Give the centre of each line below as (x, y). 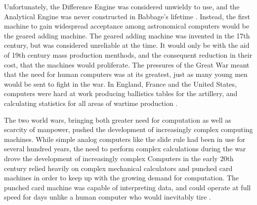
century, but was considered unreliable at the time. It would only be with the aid (127, 45)
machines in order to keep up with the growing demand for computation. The (122, 178)
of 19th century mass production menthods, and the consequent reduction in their (128, 54)
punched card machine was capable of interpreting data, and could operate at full (128, 187)
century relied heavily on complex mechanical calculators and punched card (118, 168)
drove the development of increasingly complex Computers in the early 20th (119, 158)
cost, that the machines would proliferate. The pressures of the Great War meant (127, 64)
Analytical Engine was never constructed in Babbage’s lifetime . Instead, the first (127, 16)
